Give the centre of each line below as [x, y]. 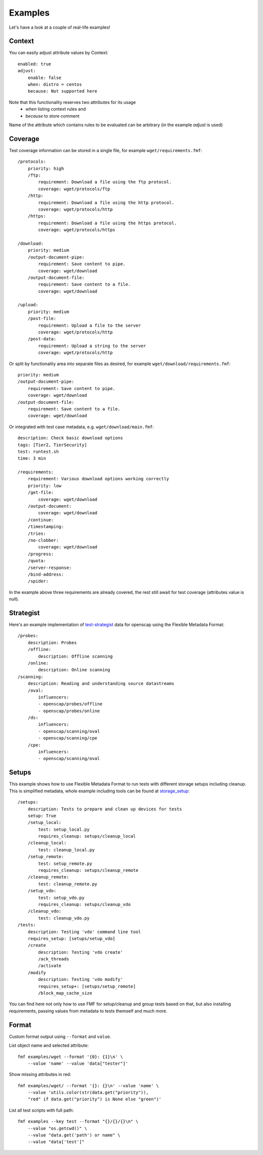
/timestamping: [46, 527]
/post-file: [42, 319]
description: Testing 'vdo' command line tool [84, 932]
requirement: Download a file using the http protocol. [106, 203]
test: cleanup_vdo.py [64, 918]
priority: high [46, 168]
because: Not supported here [62, 91]
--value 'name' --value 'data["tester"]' [78, 1063]
